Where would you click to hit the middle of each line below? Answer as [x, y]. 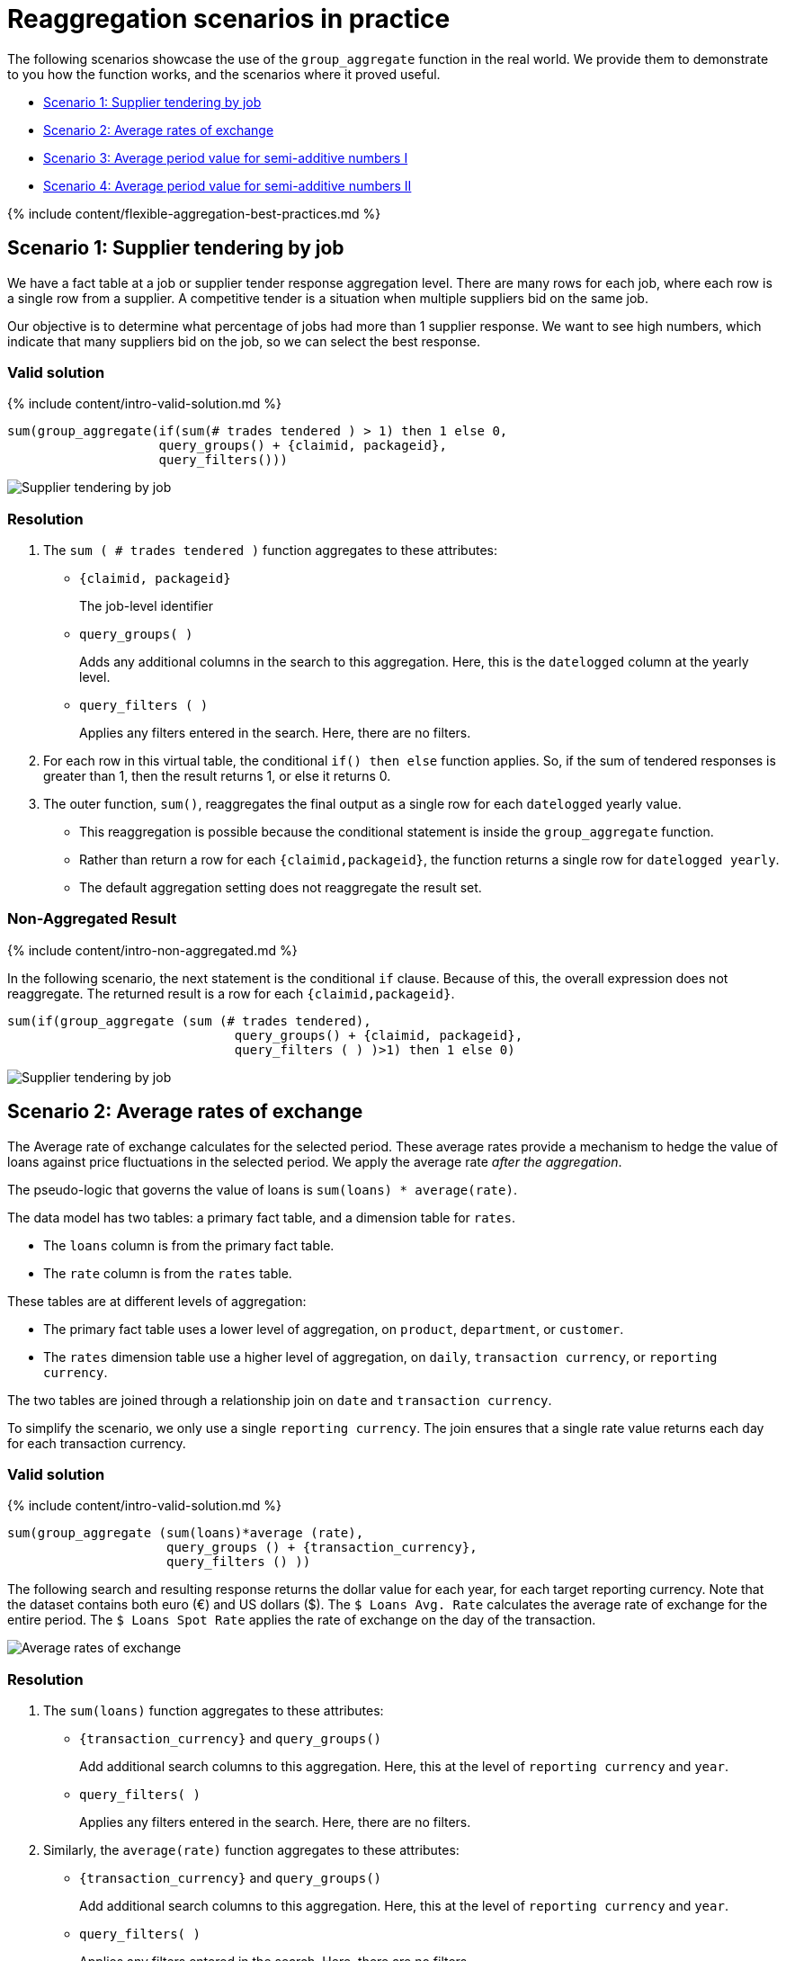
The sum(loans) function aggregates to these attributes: [214, 1711]
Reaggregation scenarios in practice [229, 19]
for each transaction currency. [97, 1443]
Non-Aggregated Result [92, 919]
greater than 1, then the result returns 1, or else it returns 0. [217, 776]
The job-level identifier [146, 606]
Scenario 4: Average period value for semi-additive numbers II [228, 185]
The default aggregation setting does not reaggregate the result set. [281, 888]
